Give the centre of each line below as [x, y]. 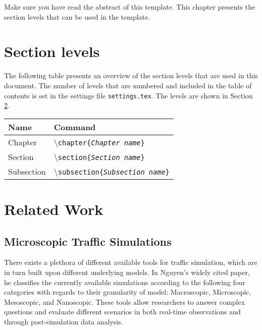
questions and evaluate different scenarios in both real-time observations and [122, 312]
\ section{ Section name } [99, 156]
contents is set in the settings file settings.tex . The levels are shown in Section [128, 95]
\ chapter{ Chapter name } [99, 142]
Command [75, 127]
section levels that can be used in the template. [77, 16]
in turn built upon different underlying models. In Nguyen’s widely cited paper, [127, 272]
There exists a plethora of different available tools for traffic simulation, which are [131, 262]
